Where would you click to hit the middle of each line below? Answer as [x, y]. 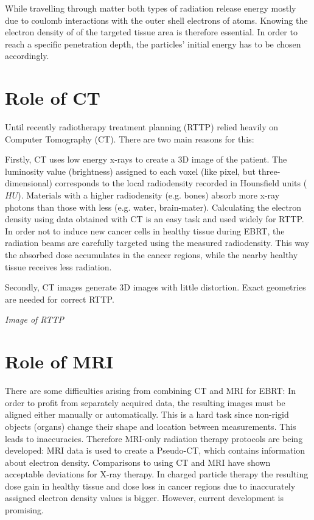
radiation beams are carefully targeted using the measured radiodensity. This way [157, 243]
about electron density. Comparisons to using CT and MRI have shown [138, 462]
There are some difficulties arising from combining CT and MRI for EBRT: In [150, 391]
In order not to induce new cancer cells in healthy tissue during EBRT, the [145, 230]
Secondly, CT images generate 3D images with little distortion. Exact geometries [155, 287]
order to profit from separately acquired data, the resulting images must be [145, 402]
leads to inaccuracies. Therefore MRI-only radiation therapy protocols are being [154, 438]
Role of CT [53, 98]
